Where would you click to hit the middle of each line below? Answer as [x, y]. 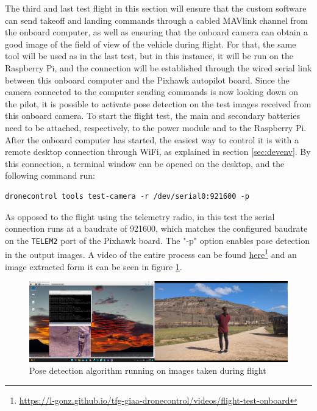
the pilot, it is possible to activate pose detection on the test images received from [158, 103]
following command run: [50, 175]
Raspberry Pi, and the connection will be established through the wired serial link [158, 67]
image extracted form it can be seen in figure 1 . [94, 266]
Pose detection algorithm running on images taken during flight [148, 370]
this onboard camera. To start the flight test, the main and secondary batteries [152, 116]
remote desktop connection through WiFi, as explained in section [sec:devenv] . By [158, 152]
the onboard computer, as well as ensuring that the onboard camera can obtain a [157, 32]
